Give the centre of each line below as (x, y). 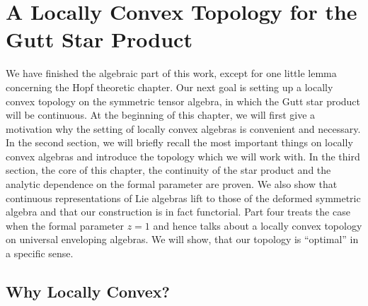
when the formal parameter (65, 225)
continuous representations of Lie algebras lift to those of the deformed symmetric (183, 198)
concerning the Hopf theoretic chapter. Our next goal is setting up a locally (169, 87)
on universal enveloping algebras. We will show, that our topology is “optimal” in (182, 239)
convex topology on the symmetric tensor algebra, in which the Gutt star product (183, 101)
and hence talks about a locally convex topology (258, 225)
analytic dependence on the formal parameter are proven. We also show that (172, 184)
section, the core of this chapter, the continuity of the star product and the (168, 170)
